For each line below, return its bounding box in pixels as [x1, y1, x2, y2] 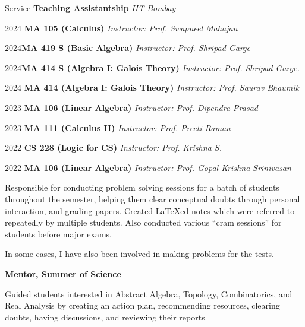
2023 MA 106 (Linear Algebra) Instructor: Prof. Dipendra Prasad [5, 101, 258, 113]
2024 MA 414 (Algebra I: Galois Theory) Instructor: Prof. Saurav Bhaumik [5, 81, 300, 94]
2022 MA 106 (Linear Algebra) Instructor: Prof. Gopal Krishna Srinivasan [5, 161, 291, 173]
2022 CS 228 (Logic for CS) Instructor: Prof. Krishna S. [5, 141, 222, 154]
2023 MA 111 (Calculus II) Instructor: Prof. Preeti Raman [5, 121, 231, 134]
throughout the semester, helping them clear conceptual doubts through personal [5, 192, 300, 205]
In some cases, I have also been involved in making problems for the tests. [5, 247, 274, 260]
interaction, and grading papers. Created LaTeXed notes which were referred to [5, 204, 295, 217]
